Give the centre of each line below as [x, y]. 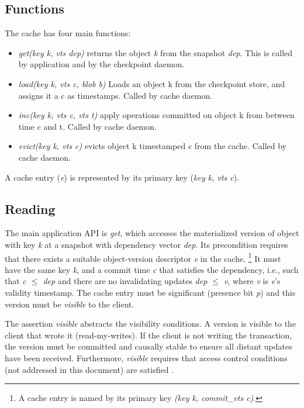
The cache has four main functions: [68, 33]
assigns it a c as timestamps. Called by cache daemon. [115, 95]
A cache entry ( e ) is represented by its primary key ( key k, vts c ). [122, 177]
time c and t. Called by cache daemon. [87, 126]
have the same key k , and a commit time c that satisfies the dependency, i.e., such [152, 269]
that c [15, 281]
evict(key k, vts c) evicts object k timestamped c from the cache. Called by [152, 146]
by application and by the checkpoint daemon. [101, 64]
